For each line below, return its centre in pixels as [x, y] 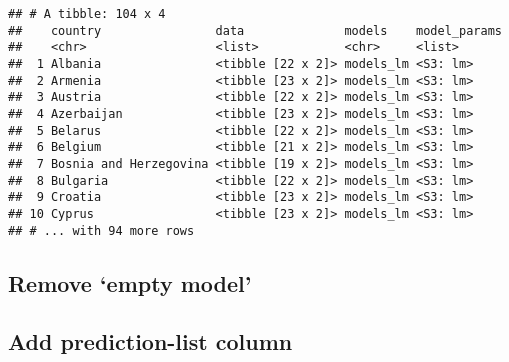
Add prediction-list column [150, 341]
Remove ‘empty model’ [130, 282]
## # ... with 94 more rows [101, 230]
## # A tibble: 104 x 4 [87, 14]
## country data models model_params [255, 30]
